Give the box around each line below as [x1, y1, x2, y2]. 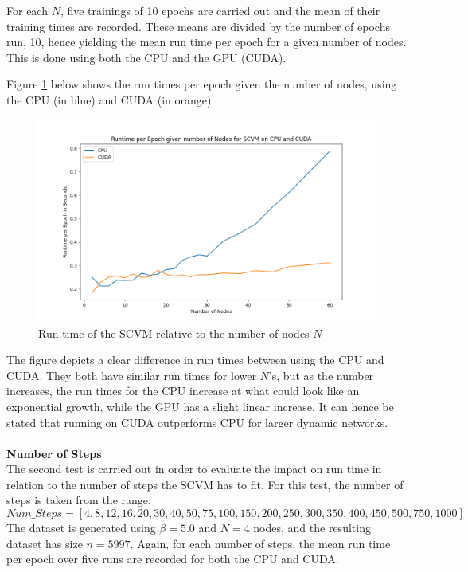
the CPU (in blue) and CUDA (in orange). [6, 91, 215, 108]
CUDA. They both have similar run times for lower [6, 366, 256, 383]
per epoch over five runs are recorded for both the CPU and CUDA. [6, 550, 339, 567]
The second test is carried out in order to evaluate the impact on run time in [6, 460, 382, 477]
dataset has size [6, 535, 83, 551]
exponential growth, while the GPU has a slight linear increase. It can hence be [6, 398, 394, 414]
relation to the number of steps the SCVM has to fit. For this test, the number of [6, 476, 404, 492]
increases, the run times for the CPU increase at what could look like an [6, 382, 360, 399]
